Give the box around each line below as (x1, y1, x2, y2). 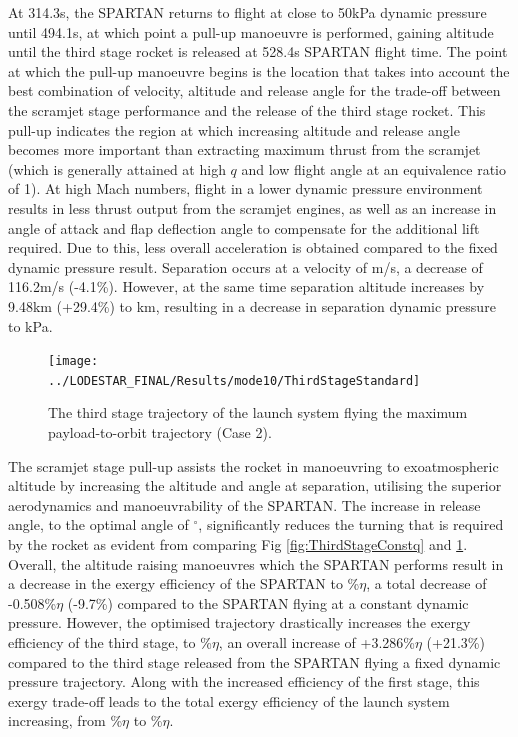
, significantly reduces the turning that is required (198, 514, 504, 535)
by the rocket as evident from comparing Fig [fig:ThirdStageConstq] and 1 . (8, 533, 468, 554)
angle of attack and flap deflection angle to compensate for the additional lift (8, 217, 480, 238)
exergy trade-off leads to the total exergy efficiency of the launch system (8, 690, 450, 711)
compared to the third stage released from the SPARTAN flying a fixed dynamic (8, 651, 501, 672)
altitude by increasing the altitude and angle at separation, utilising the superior (8, 475, 502, 496)
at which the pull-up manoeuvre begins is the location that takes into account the (8, 60, 510, 81)
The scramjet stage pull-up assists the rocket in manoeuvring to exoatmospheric (8, 455, 499, 476)
